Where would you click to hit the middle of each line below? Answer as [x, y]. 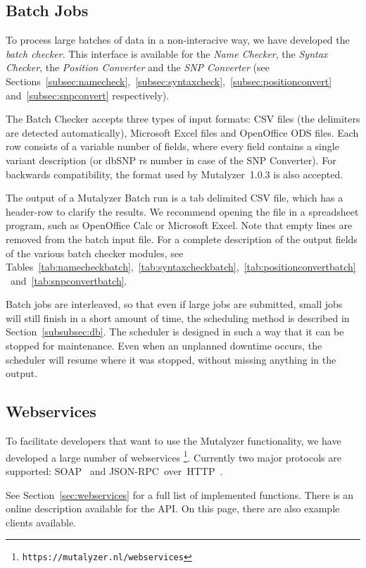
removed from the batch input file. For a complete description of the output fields [182, 239]
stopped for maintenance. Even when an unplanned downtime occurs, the [164, 346]
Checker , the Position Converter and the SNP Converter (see [138, 67]
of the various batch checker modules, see [95, 253]
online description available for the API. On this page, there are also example [173, 508]
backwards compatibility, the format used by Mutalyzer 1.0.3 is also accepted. [175, 174]
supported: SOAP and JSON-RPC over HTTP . [114, 470]
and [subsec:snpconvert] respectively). [88, 95]
